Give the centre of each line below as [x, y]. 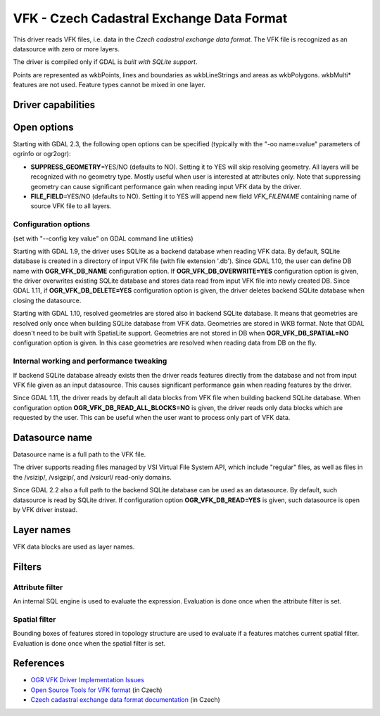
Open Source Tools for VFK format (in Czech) [96, 690]
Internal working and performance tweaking [90, 361]
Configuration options [52, 224]
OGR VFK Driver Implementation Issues [87, 680]
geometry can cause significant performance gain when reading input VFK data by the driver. [166, 186]
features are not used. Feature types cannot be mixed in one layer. [109, 85]
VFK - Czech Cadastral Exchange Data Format [150, 18]
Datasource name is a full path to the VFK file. [80, 454]
